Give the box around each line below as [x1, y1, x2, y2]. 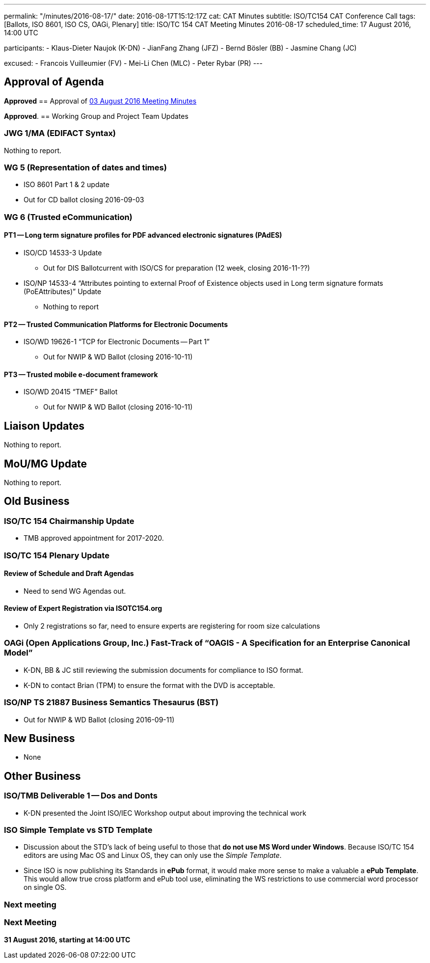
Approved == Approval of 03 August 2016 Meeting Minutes [4, 96, 197, 105]
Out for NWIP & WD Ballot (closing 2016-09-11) [24, 715, 175, 724]
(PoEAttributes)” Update [24, 287, 102, 296]
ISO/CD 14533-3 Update [24, 248, 102, 257]
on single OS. [24, 883, 67, 892]
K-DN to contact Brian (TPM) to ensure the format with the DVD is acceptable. [24, 681, 275, 689]
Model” [4, 648, 33, 658]
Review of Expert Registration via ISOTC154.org [4, 604, 162, 613]
